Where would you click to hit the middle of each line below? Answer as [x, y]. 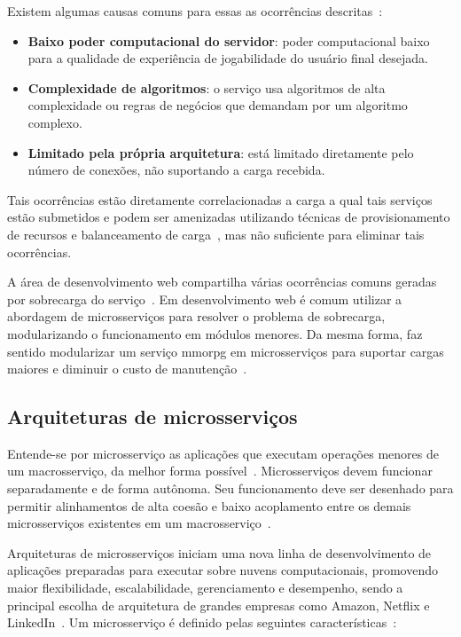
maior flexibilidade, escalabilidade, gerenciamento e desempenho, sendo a [205, 588]
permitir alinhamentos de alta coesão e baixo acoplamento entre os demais [209, 505]
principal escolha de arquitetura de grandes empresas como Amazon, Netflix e [219, 605]
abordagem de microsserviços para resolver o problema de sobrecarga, [196, 316]
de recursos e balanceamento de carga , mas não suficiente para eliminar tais [216, 234]
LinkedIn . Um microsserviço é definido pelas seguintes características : [202, 622]
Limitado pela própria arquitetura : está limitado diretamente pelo [221, 152]
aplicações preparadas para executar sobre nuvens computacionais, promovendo [223, 570]
